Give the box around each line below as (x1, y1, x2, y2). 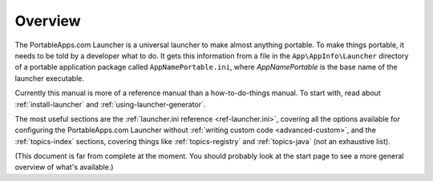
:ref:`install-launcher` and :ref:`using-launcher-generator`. (14, 99, 206, 109)
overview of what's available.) (14, 163, 114, 172)
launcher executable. (14, 73, 84, 83)
